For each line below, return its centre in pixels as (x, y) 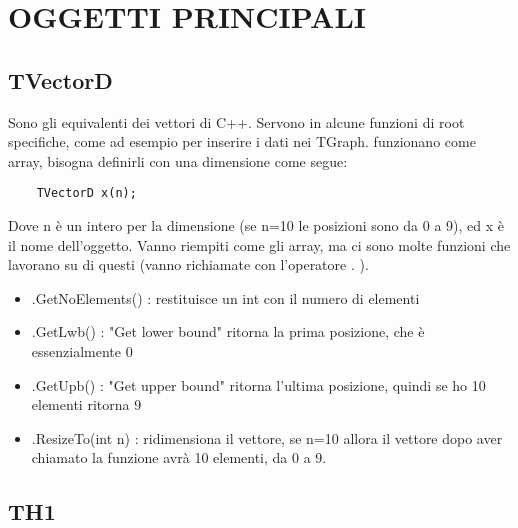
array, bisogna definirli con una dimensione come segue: (178, 160)
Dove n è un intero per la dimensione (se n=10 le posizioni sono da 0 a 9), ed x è (256, 225)
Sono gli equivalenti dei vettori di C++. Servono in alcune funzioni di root (236, 121)
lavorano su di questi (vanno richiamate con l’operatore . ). (188, 264)
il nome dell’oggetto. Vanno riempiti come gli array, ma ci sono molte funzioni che (259, 244)
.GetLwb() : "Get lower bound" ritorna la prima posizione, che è (228, 331)
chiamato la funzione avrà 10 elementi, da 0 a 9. (179, 457)
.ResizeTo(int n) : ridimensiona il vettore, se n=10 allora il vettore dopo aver (267, 437)
